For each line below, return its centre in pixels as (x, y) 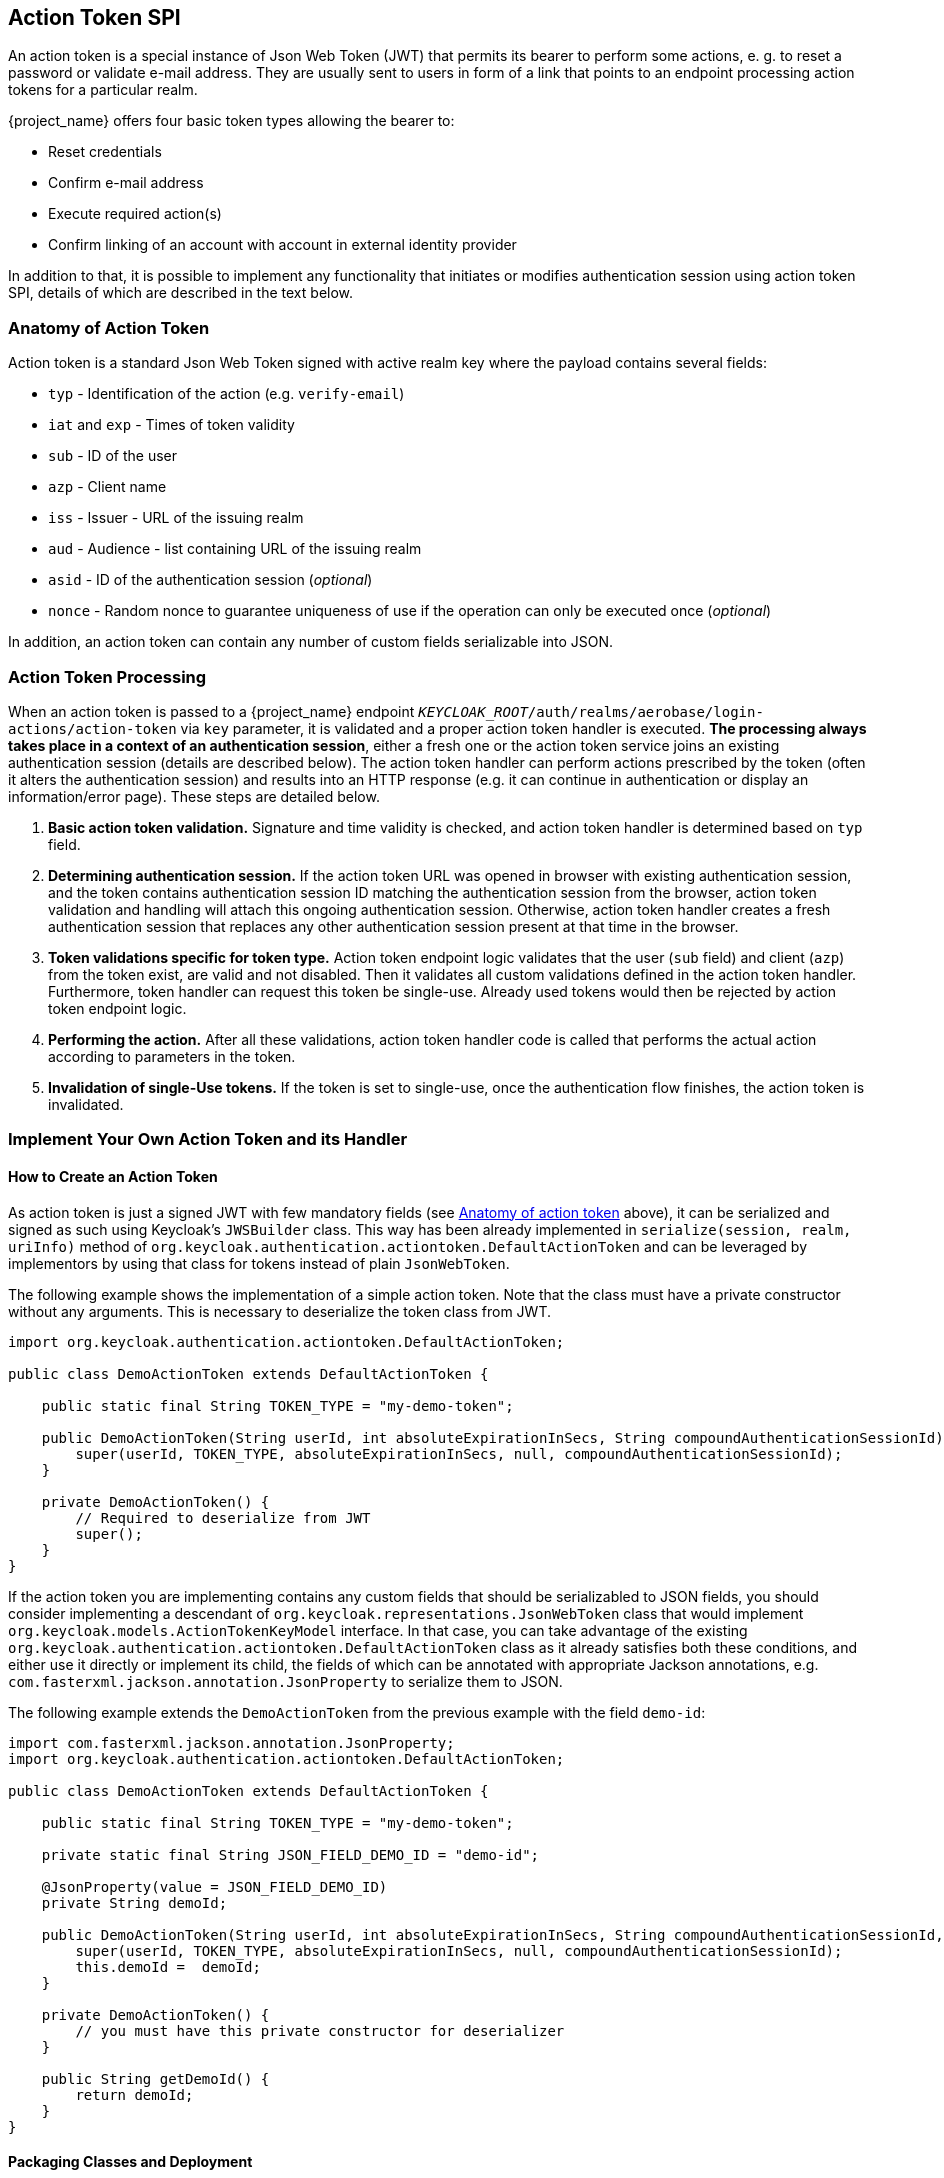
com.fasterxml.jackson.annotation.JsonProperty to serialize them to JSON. (285, 1681)
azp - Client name (107, 487)
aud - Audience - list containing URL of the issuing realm (235, 549)
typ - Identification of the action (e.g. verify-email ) (226, 394)
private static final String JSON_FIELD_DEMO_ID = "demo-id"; (290, 1854)
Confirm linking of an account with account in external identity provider (282, 245)
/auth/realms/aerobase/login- (645, 711)
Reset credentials (105, 152)
